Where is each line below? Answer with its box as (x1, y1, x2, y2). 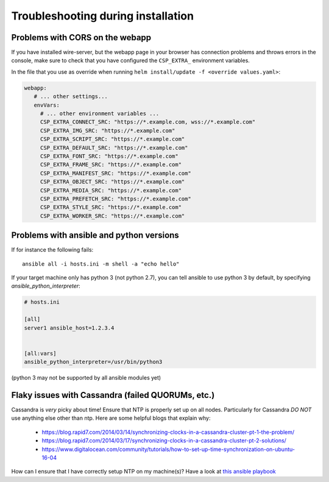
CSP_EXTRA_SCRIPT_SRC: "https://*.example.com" (40, 136, 185, 143)
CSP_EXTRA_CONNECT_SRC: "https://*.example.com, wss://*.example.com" (40, 119, 256, 126)
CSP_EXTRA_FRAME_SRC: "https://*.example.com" (40, 161, 182, 168)
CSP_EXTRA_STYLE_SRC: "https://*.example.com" (40, 204, 182, 211)
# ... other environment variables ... (40, 110, 160, 117)
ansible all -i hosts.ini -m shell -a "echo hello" (22, 260, 180, 268)
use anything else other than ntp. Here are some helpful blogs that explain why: (11, 414, 211, 422)
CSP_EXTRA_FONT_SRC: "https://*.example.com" (40, 152, 179, 160)
